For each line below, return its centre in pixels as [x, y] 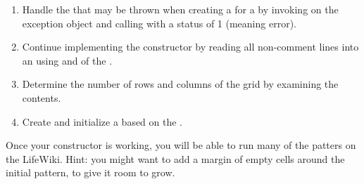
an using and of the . [67, 60]
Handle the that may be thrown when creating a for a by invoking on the [180, 9]
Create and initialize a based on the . [102, 121]
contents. [42, 97]
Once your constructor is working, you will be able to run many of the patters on [181, 145]
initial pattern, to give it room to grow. [90, 172]
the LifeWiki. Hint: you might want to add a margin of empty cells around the [175, 158]
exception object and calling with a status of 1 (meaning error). [159, 23]
